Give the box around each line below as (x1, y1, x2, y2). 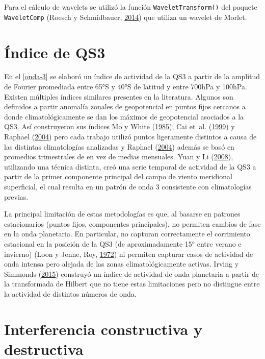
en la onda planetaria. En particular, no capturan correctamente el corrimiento (4, 228, 250, 239)
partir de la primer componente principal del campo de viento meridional (4, 171, 232, 182)
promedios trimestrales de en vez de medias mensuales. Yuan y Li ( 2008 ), (4, 151, 233, 162)
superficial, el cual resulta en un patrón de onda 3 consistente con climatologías (4, 181, 252, 192)
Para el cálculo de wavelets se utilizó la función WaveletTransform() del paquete (4, 2, 257, 12)
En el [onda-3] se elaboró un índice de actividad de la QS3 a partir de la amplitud (4, 71, 260, 82)
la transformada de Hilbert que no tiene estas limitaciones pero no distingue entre (4, 278, 260, 289)
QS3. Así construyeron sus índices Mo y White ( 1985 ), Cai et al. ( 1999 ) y (4, 121, 235, 132)
